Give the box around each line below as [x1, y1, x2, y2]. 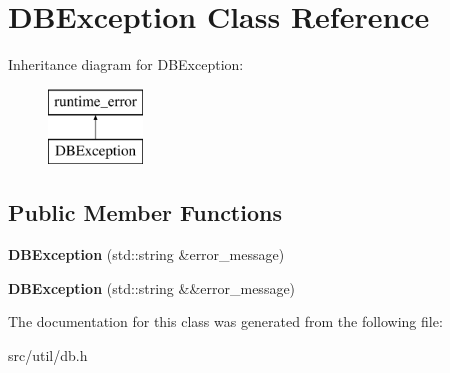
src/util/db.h [8, 344, 88, 365]
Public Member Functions [8, 197, 282, 228]
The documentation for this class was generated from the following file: [8, 311, 443, 332]
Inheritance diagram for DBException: [8, 54, 244, 75]
